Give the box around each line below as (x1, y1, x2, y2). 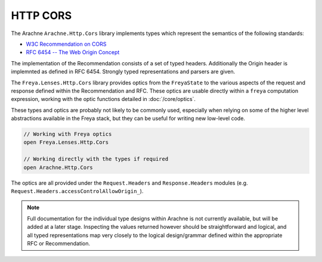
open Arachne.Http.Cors (23, 164, 94, 171)
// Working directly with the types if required (23, 156, 169, 163)
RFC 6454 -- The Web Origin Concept (26, 49, 120, 56)
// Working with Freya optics (23, 131, 112, 138)
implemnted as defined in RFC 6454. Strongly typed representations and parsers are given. (11, 68, 236, 75)
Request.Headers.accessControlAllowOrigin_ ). (11, 187, 144, 194)
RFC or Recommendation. (27, 239, 91, 247)
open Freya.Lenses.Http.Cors (23, 139, 109, 146)
